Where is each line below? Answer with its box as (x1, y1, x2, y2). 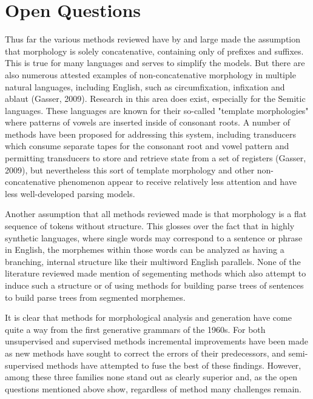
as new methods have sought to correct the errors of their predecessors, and (5, 346, 286, 359)
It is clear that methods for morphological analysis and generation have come (5, 311, 292, 324)
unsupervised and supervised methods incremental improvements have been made (5, 335, 308, 347)
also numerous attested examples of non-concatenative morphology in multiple (5, 68, 296, 81)
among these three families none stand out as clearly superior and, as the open (5, 370, 298, 383)
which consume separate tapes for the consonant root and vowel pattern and (5, 139, 289, 152)
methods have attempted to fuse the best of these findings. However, (46, 358, 301, 371)
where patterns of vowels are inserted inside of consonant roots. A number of (5, 116, 291, 129)
